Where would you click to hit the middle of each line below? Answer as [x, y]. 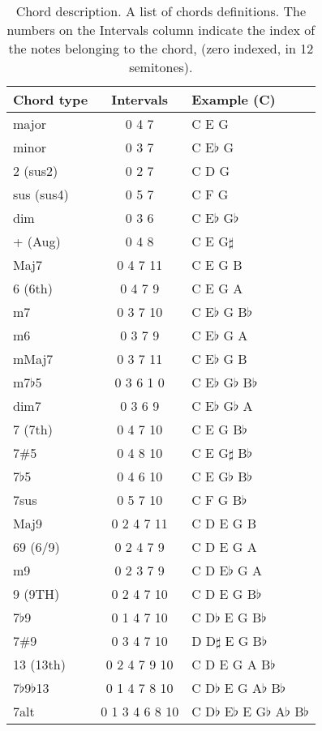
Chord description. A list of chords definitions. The [161, 11]
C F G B [217, 500]
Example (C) [234, 99]
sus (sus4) [41, 194]
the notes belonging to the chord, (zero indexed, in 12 [161, 48]
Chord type [51, 99]
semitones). [161, 67]
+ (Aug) [37, 241]
